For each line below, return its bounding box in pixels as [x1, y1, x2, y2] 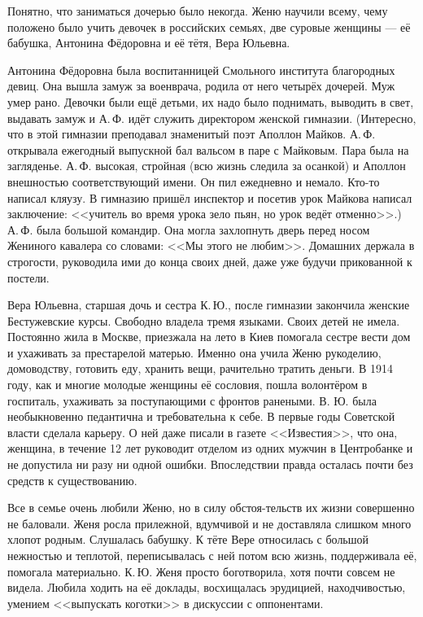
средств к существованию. [7, 471, 137, 488]
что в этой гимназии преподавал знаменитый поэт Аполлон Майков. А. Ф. [7, 125, 376, 142]
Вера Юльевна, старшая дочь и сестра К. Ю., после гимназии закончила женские [7, 296, 410, 313]
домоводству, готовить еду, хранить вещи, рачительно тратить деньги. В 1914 [7, 360, 393, 377]
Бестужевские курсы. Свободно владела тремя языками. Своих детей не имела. [7, 312, 400, 329]
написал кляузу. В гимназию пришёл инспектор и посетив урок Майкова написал [7, 189, 412, 206]
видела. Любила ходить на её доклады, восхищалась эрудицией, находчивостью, [7, 579, 406, 596]
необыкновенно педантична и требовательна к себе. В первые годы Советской [7, 408, 395, 425]
